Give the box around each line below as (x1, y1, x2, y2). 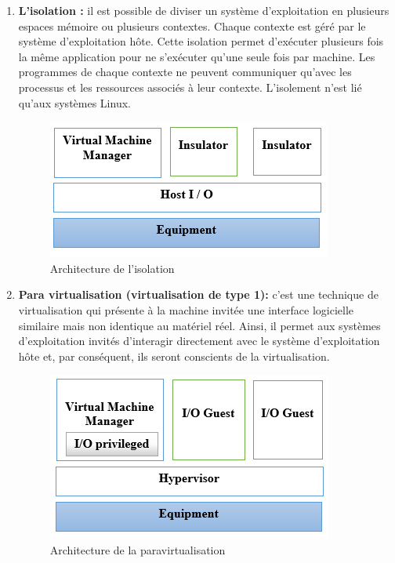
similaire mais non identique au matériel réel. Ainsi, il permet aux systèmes (18, 317, 381, 333)
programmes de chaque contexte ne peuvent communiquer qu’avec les (18, 64, 352, 80)
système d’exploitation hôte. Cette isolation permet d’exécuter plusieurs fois (18, 33, 384, 49)
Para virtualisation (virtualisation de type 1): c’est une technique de (18, 286, 379, 303)
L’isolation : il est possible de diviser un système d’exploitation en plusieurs (18, 2, 390, 18)
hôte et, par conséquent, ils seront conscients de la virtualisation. (18, 347, 330, 364)
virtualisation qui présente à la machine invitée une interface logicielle (18, 301, 354, 318)
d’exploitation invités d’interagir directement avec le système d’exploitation (18, 332, 380, 349)
